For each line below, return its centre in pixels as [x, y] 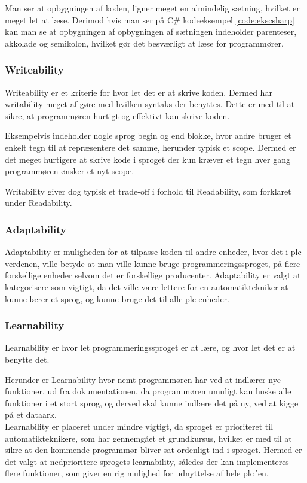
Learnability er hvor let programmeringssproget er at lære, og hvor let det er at [150, 347]
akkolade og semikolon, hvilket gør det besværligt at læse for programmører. [144, 43]
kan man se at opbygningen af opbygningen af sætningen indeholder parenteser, [151, 31]
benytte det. [27, 359]
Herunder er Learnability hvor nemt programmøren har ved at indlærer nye [143, 379]
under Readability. [39, 203]
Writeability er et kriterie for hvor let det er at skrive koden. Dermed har [139, 92]
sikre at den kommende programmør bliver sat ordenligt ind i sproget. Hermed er [153, 450]
